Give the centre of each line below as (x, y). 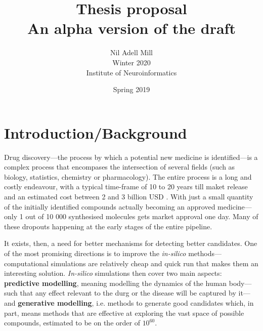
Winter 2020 (131, 62)
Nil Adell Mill (131, 52)
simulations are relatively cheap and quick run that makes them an (155, 263)
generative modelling (55, 302)
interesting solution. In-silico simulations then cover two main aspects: (113, 273)
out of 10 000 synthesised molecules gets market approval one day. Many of (142, 216)
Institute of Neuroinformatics (131, 72)
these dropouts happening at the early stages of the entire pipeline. (108, 226)
